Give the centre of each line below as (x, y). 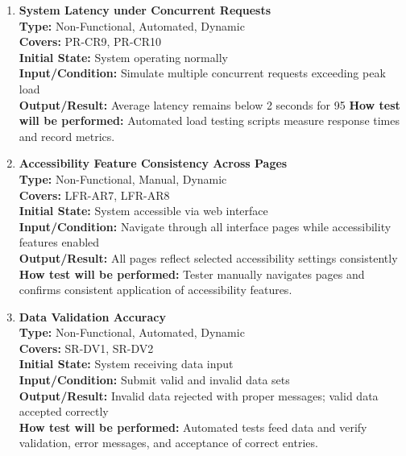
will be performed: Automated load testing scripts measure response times (209, 120)
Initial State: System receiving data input (126, 364)
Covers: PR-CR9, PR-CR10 (90, 41)
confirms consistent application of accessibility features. (155, 290)
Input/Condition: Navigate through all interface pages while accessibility (205, 226)
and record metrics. (67, 136)
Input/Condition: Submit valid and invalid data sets (154, 380)
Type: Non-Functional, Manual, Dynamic (123, 178)
